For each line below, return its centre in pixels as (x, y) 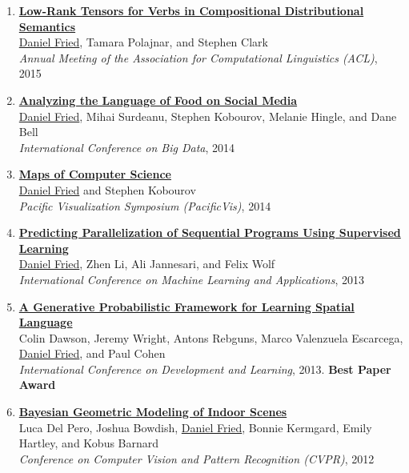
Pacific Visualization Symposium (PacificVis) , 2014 (145, 205)
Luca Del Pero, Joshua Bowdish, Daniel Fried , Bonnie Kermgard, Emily (195, 427)
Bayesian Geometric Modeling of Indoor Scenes (153, 412)
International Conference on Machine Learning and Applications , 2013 (191, 279)
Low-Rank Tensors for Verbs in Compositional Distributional (191, 10)
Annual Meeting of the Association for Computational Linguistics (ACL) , (198, 57)
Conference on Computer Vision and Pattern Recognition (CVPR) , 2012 (196, 458)
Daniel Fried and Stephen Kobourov (107, 189)
